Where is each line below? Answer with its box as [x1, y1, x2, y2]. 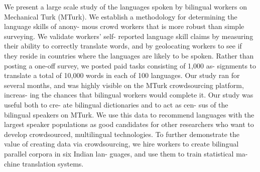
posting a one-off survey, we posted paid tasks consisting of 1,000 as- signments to [4, 60, 256, 70]
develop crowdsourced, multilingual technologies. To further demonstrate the [4, 128, 240, 139]
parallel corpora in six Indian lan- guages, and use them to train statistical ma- [4, 148, 248, 158]
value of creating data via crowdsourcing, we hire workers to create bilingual [4, 138, 239, 149]
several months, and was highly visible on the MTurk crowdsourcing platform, [4, 79, 244, 90]
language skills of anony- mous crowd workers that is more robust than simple [4, 21, 244, 31]
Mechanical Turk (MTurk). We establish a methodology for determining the [4, 11, 237, 21]
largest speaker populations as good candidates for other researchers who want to [4, 119, 254, 129]
